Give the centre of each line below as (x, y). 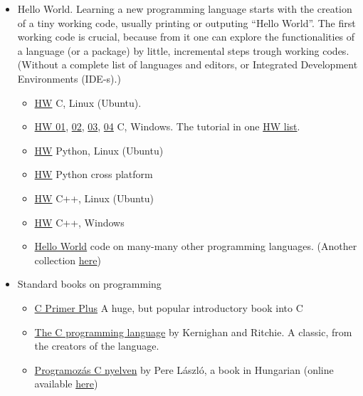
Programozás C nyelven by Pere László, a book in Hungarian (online (184, 369)
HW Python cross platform (94, 174)
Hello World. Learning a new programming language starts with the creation (185, 9)
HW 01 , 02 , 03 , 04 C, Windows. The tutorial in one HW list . (167, 126)
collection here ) (68, 260)
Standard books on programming (89, 284)
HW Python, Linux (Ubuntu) (99, 150)
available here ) (66, 384)
